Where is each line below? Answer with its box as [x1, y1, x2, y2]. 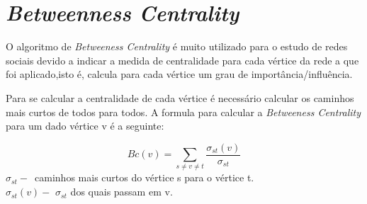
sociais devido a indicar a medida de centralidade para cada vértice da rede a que [6, 52, 359, 67]
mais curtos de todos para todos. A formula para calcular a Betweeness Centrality [6, 104, 361, 119]
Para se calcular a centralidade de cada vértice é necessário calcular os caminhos [6, 90, 354, 105]
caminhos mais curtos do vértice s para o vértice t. [35, 170, 254, 185]
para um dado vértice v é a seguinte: [6, 118, 164, 133]
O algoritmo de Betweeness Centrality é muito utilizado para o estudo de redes [6, 39, 348, 54]
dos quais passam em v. [70, 184, 173, 199]
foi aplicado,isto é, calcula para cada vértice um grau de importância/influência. [6, 67, 353, 81]
